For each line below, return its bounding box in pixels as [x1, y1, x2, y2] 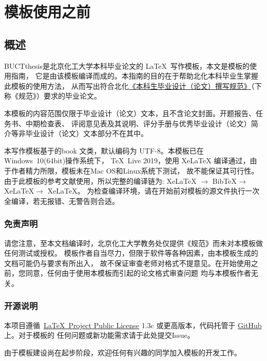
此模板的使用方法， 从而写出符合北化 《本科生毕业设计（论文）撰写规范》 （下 [4, 80, 262, 91]
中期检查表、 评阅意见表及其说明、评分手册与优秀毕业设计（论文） [25, 118, 251, 128]
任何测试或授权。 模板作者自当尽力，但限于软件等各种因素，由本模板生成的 [4, 248, 258, 258]
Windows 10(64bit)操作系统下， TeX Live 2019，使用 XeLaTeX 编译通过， [4, 155, 250, 166]
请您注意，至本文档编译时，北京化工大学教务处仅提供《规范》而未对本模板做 [4, 237, 263, 248]
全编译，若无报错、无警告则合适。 [4, 195, 119, 206]
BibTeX [212, 175, 237, 186]
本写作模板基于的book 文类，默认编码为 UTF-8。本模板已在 [4, 145, 204, 156]
